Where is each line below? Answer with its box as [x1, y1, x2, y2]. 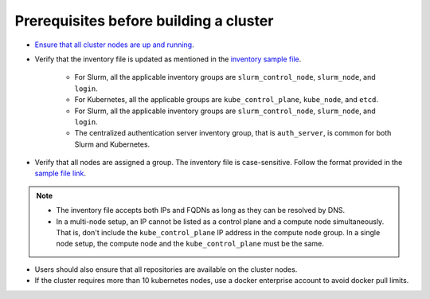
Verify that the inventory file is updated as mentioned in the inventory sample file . [34, 54, 302, 64]
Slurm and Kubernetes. [74, 140, 150, 149]
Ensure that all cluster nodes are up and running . [34, 40, 194, 49]
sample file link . [34, 168, 87, 179]
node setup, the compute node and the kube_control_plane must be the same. [56, 239, 324, 249]
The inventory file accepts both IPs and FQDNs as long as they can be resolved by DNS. [56, 206, 346, 215]
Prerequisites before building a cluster [14, 12, 274, 30]
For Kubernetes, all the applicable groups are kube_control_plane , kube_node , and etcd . [74, 95, 378, 104]
